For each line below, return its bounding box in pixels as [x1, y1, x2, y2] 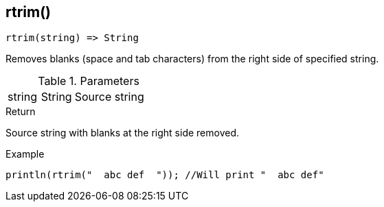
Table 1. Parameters [38, 74, 139, 88]
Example [5, 148, 45, 160]
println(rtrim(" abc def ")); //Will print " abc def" [5, 169, 324, 181]
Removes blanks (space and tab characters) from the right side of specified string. [5, 53, 379, 65]
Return [5, 106, 36, 118]
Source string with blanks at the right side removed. [5, 127, 240, 139]
